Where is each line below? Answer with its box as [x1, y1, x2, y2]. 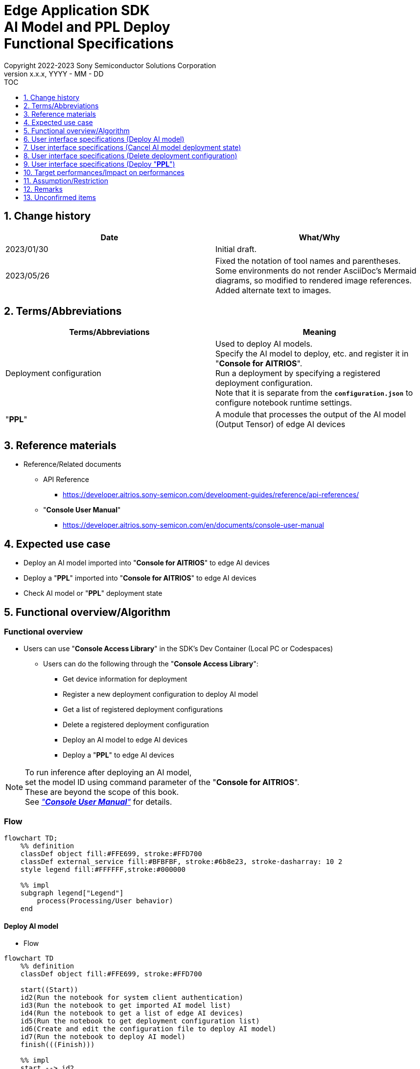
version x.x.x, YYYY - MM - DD [4, 69, 104, 78]
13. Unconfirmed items [23, 193, 96, 202]
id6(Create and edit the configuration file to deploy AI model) [20, 1025, 277, 1033]
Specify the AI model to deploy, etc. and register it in [215, 349, 409, 359]
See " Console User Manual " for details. [25, 797, 172, 807]
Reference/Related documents [23, 460, 121, 469]
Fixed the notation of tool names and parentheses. [215, 255, 401, 266]
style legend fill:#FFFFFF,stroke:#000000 [20, 865, 186, 874]
